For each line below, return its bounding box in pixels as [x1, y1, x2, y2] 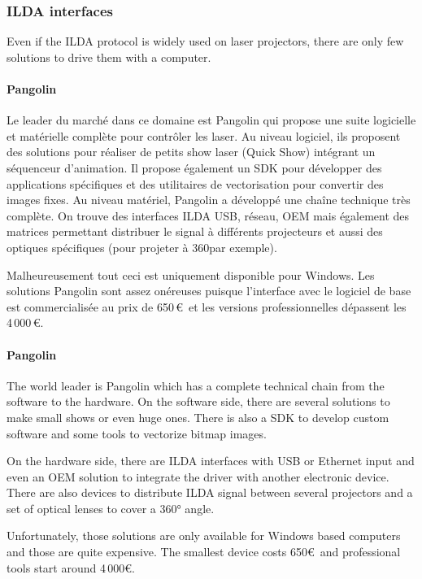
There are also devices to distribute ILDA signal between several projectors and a [7, 484, 413, 501]
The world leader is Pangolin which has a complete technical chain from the [7, 377, 385, 394]
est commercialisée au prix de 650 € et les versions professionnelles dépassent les [7, 298, 407, 315]
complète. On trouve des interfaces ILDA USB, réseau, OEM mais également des [7, 207, 410, 224]
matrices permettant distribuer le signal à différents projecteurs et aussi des [7, 223, 383, 240]
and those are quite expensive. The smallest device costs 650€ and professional [7, 543, 401, 560]
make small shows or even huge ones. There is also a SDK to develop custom [7, 408, 389, 425]
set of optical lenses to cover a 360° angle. [7, 499, 215, 516]
